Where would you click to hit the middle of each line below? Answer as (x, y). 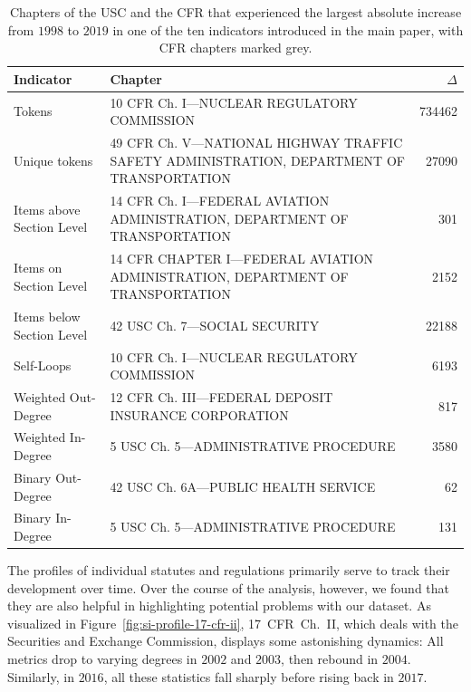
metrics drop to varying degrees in (102, 658)
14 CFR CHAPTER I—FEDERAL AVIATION (242, 259)
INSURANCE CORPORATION (199, 414)
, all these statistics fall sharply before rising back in (249, 676)
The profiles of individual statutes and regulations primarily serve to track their (229, 570)
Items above (47, 209)
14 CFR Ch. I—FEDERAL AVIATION (220, 201)
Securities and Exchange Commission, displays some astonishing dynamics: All (226, 641)
